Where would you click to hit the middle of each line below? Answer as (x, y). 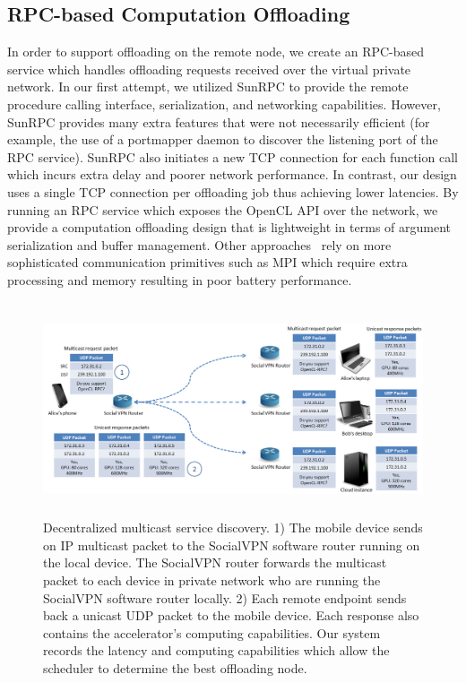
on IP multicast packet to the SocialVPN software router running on (232, 545)
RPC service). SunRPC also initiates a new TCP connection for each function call (233, 156)
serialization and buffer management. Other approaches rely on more (199, 244)
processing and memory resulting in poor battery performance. (180, 279)
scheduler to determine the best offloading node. (175, 667)
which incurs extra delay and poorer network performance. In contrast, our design (232, 174)
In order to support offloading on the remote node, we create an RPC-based (216, 52)
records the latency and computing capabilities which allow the (216, 650)
